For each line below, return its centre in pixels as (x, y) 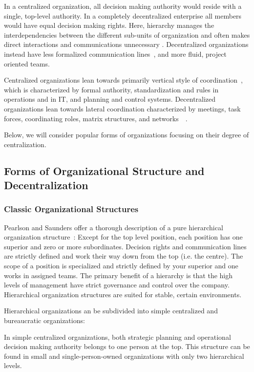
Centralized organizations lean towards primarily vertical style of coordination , (123, 80)
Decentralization (46, 185)
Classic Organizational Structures (71, 209)
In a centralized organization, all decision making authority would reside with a (123, 6)
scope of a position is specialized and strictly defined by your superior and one (121, 266)
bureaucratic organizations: (44, 320)
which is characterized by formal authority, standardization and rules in (111, 89)
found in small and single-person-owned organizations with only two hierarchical (124, 356)
